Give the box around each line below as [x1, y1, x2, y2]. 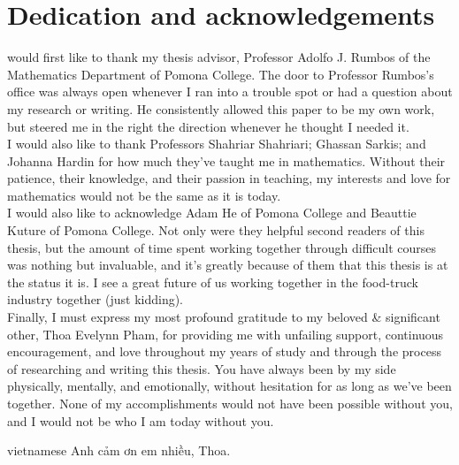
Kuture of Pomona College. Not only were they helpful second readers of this [7, 221, 425, 240]
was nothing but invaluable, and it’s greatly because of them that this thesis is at [7, 255, 448, 274]
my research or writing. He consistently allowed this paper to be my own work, [7, 99, 435, 118]
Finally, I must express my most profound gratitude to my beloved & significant [7, 308, 440, 326]
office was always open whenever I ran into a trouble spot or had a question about [7, 82, 453, 101]
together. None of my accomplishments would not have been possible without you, [7, 394, 453, 412]
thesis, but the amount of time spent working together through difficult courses [7, 238, 437, 256]
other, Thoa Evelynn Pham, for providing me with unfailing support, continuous [7, 324, 444, 343]
